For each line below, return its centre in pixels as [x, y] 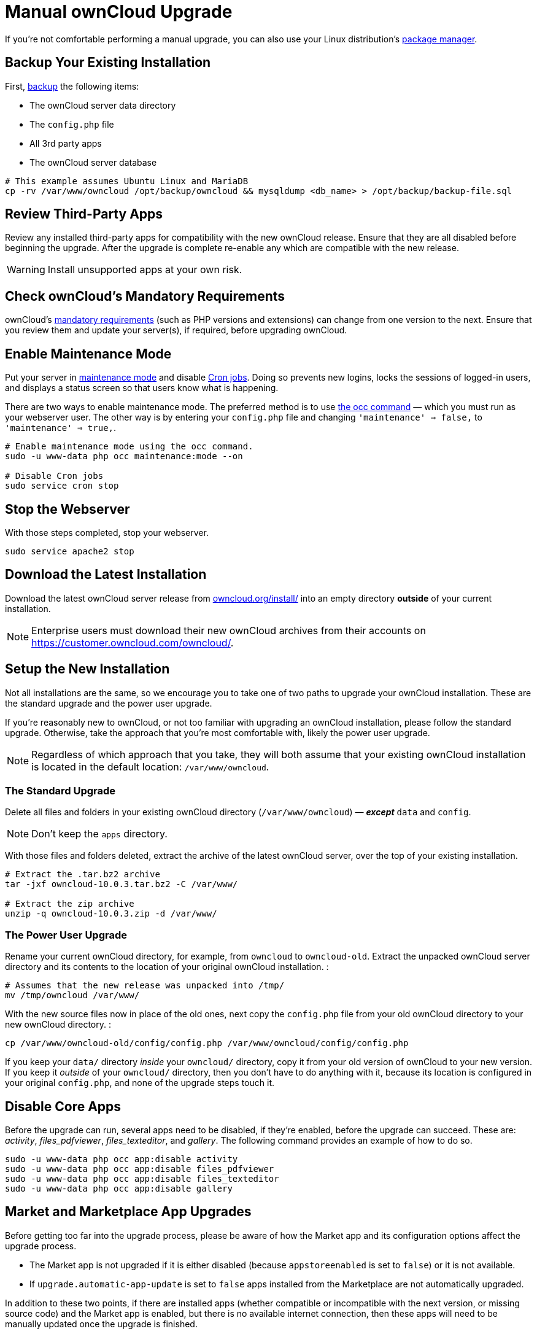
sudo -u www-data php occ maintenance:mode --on [124, 456]
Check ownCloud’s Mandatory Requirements [145, 296]
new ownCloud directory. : [58, 1025]
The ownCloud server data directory [103, 105]
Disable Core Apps [63, 1106]
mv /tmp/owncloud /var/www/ [72, 995]
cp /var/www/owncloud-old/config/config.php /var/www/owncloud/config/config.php [207, 1043]
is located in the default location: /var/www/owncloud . [150, 766]
